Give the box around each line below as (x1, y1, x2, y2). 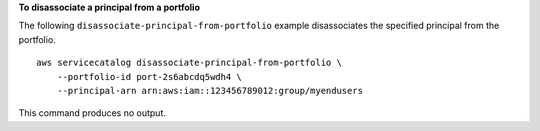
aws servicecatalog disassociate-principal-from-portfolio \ (36, 57, 342, 69)
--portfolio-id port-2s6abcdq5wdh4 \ (56, 71, 242, 82)
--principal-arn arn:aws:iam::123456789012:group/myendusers (56, 85, 364, 96)
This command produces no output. (18, 107, 167, 119)
